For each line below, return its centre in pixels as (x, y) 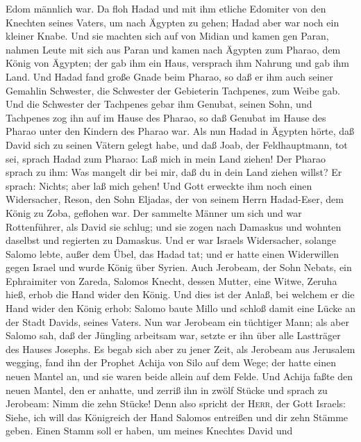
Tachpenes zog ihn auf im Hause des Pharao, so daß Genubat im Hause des (166, 117)
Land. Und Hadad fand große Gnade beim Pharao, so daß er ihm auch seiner (169, 76)
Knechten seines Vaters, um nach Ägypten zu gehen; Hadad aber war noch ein (173, 22)
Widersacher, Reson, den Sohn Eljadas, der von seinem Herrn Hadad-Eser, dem (175, 199)
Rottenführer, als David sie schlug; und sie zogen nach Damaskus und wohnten (174, 226)
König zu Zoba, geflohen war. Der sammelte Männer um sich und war (154, 212)
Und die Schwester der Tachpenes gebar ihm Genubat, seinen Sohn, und (159, 104)
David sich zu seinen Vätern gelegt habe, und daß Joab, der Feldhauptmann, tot (177, 144)
